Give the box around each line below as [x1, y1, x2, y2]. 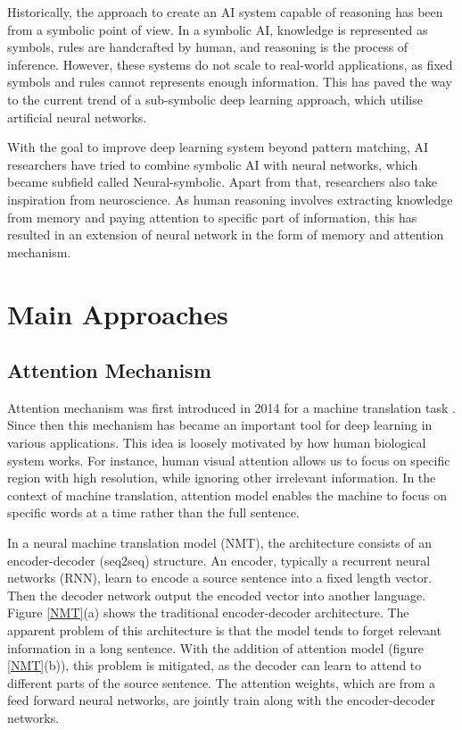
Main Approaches [7, 295, 228, 331]
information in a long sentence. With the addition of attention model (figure [7, 638, 424, 657]
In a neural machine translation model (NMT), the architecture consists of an [7, 533, 433, 552]
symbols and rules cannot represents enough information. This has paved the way [7, 72, 452, 91]
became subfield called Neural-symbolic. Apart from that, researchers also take [7, 172, 438, 191]
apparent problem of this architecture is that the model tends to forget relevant [7, 621, 441, 640]
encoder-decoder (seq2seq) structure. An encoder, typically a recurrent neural [7, 550, 431, 569]
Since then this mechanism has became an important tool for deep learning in [7, 415, 433, 434]
